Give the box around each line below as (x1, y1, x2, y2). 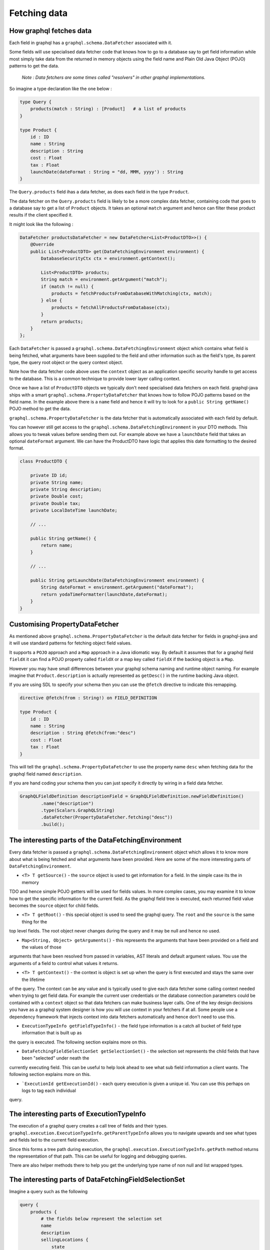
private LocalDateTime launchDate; (30, 507, 117, 513)
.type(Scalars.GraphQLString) (40, 807, 115, 813)
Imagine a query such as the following (9, 1188, 88, 1194)
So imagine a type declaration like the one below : (9, 85, 112, 92)
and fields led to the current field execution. (9, 1137, 99, 1143)
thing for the (21, 918, 47, 924)
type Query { (19, 99, 52, 104)
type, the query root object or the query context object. (9, 359, 123, 365)
